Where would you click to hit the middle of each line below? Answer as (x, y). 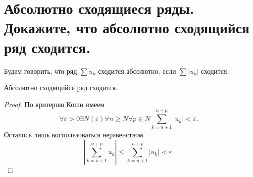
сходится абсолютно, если (137, 71)
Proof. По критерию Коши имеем (54, 104)
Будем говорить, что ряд (41, 71)
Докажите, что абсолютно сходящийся (127, 28)
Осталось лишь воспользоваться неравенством (74, 135)
